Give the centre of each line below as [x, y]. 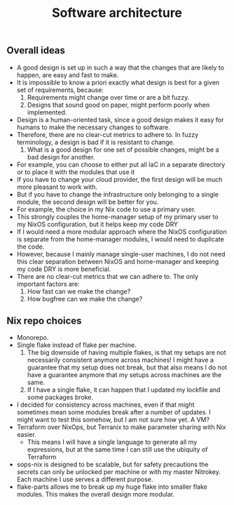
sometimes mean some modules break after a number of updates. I [113, 412]
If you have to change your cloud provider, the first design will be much [119, 179]
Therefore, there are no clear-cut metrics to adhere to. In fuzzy [108, 134]
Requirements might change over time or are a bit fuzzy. [108, 97]
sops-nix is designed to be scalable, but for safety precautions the [112, 464]
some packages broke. [60, 398]
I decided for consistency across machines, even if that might [105, 405]
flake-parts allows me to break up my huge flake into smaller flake [112, 487]
